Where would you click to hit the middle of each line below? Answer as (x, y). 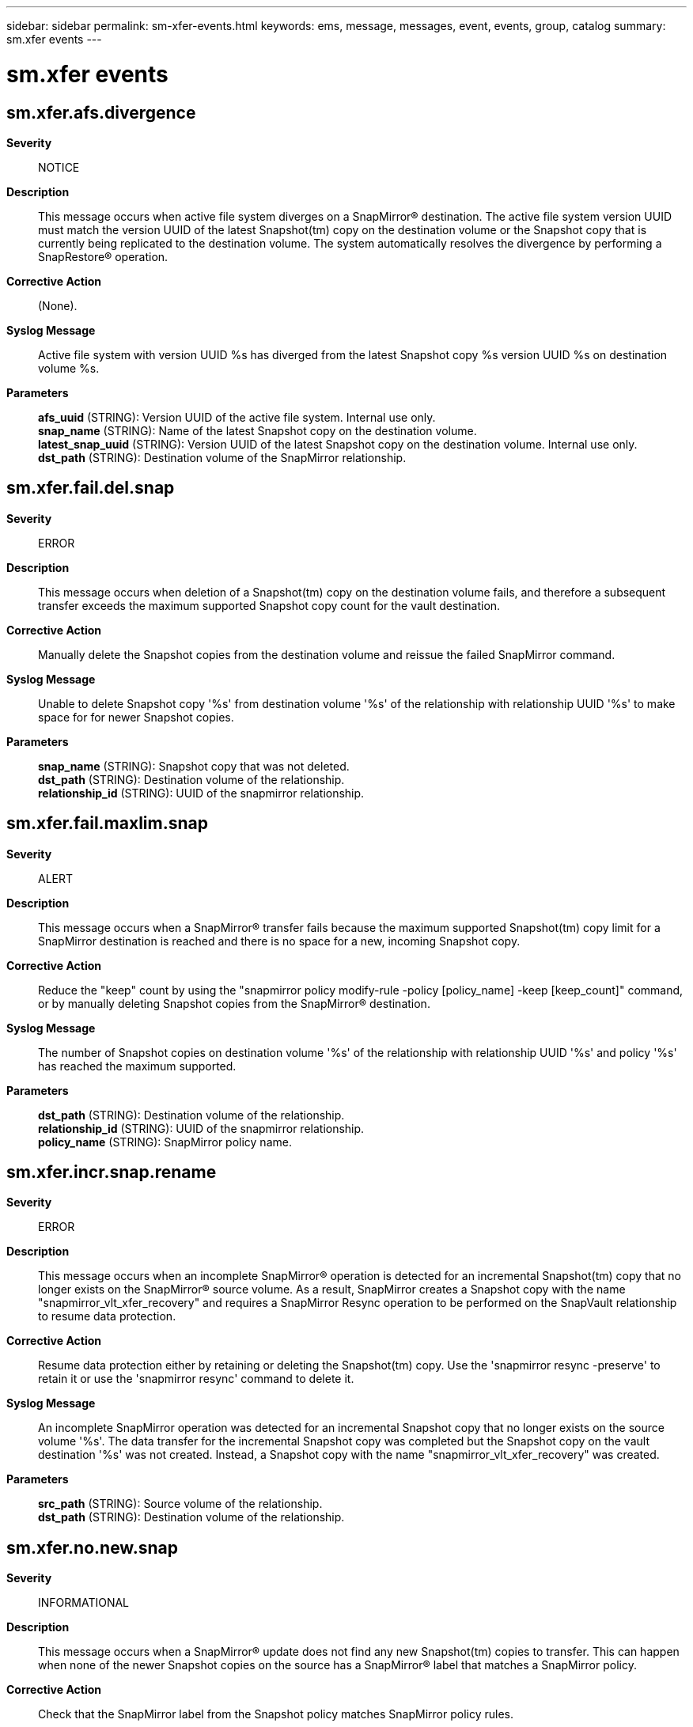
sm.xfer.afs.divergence (101, 112)
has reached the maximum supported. (137, 1066)
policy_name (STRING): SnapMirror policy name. (165, 1142)
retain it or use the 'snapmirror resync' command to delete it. (196, 1379)
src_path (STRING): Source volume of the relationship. (180, 1504)
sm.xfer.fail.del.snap (91, 488)
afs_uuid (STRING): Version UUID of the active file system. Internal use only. (237, 417)
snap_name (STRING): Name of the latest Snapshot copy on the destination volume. (258, 430)
